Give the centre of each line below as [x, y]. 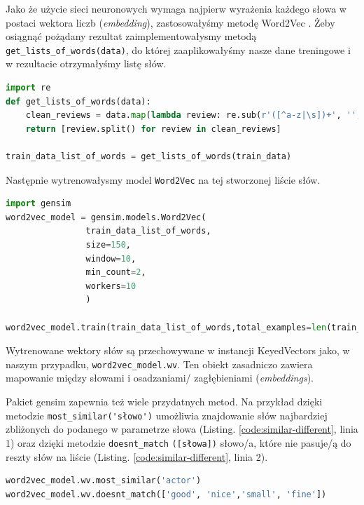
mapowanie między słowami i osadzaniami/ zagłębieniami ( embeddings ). [160, 378]
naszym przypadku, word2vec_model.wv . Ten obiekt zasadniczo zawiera [159, 364]
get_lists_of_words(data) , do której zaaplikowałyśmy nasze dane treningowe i [178, 49]
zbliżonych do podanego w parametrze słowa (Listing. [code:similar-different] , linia [182, 429]
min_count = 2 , [116, 272]
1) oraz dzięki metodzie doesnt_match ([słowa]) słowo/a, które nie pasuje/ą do [178, 442]
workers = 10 [111, 286]
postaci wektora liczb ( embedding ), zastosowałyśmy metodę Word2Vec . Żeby [170, 22]
